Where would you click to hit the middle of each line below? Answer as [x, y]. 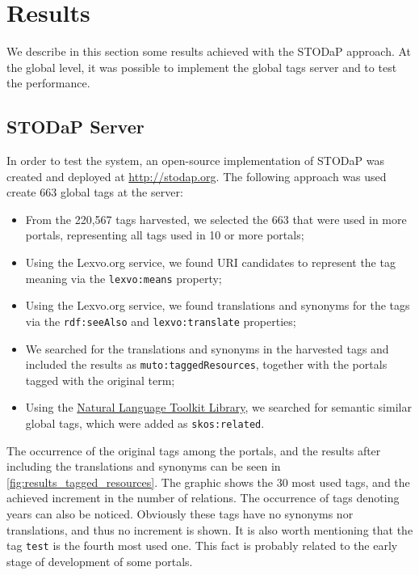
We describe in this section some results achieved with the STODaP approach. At [209, 51]
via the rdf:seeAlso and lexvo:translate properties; [161, 321]
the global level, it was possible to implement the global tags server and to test [202, 67]
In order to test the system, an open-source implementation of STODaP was [195, 161]
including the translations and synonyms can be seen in [144, 466]
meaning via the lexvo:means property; [124, 278]
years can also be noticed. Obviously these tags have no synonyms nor [180, 514]
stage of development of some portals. [100, 561]
